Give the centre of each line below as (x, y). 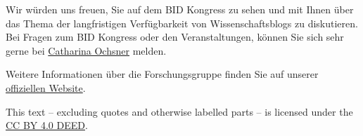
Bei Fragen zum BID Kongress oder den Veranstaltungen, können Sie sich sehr (175, 37)
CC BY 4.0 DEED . (47, 125)
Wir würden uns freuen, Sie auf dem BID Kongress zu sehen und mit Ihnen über (180, 9)
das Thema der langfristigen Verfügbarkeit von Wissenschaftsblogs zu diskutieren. (182, 23)
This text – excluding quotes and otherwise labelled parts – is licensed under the (179, 111)
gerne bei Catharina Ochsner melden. (86, 50)
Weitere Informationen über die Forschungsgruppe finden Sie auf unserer (162, 74)
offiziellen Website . (46, 87)
